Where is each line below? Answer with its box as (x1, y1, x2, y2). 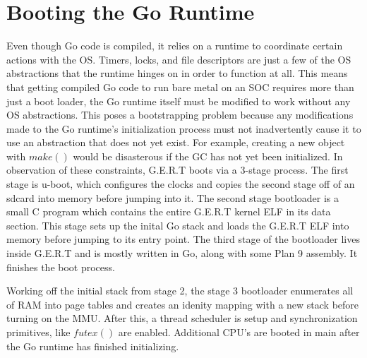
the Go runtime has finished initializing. (6, 338, 179, 353)
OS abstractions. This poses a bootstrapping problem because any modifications (6, 107, 354, 122)
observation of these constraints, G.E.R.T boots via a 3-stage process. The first (6, 162, 349, 177)
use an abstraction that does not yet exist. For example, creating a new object (6, 135, 345, 150)
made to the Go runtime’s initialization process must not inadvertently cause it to (6, 121, 361, 136)
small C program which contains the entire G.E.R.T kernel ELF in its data (6, 204, 331, 219)
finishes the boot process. (6, 259, 115, 274)
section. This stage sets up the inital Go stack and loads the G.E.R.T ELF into (6, 217, 349, 232)
